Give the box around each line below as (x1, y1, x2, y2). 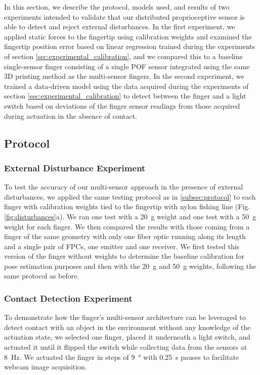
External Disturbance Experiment (4, 161, 146, 174)
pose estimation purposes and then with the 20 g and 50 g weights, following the (4, 260, 256, 271)
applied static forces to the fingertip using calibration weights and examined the (4, 31, 252, 41)
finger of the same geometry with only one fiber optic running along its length (4, 231, 246, 242)
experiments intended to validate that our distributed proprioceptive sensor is (4, 11, 245, 22)
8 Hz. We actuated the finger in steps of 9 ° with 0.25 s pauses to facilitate (4, 351, 239, 362)
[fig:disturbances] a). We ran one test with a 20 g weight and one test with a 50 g (4, 211, 256, 221)
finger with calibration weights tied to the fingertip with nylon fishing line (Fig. (4, 201, 250, 212)
